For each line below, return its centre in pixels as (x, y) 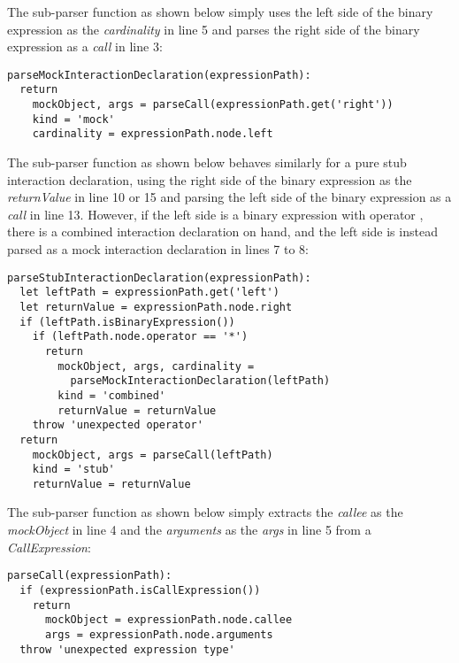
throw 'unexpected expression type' (127, 649)
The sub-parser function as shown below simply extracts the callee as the (205, 512)
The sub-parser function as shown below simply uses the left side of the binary (220, 12)
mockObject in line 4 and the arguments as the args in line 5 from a (189, 530)
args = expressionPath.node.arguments (159, 634)
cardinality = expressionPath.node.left (153, 134)
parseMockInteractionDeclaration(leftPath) (200, 381)
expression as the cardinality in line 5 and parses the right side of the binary (214, 29)
